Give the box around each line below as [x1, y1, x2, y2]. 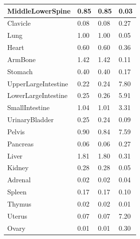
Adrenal [7, 175, 31, 185]
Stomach [7, 66, 33, 76]
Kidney [7, 162, 29, 173]
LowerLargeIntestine [7, 90, 68, 100]
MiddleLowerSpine [7, 5, 71, 16]
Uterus [7, 210, 27, 221]
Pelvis [7, 126, 25, 136]
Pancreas [7, 138, 34, 148]
